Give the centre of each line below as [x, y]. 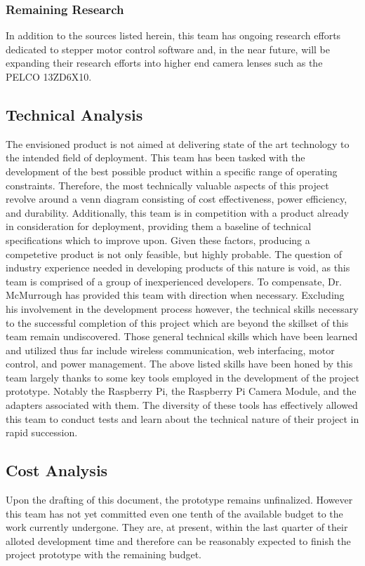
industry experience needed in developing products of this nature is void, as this [178, 268]
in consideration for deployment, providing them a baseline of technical [159, 226]
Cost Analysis [57, 470]
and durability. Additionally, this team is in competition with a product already [177, 212]
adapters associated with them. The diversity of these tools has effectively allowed [182, 405]
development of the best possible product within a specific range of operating [172, 171]
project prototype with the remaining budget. [104, 554]
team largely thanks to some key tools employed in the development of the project [182, 377]
